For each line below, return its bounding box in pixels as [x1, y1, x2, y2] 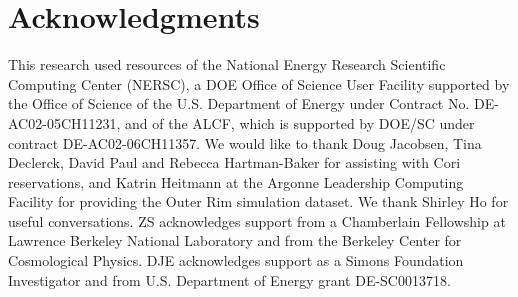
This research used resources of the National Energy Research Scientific [8, 54, 446, 75]
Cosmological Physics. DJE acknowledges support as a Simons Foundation [8, 250, 464, 271]
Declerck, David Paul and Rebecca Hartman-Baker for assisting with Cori [8, 152, 461, 173]
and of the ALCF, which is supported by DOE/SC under [125, 112, 475, 133]
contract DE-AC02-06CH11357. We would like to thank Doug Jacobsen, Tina [8, 132, 482, 153]
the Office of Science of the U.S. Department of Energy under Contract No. [8, 93, 470, 114]
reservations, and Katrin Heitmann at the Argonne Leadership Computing [8, 171, 464, 192]
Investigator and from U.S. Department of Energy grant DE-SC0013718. [8, 269, 451, 290]
